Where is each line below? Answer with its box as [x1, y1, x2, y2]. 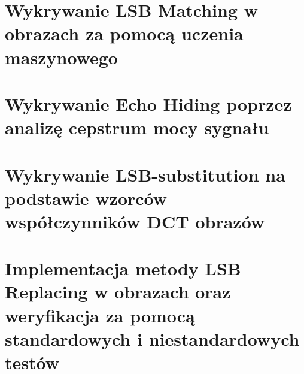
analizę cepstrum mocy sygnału [5, 115, 269, 140]
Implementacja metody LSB [5, 256, 241, 280]
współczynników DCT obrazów [5, 209, 265, 233]
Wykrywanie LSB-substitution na [5, 162, 285, 186]
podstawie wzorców [5, 185, 168, 210]
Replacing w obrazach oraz [5, 279, 231, 304]
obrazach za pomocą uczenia [5, 21, 244, 46]
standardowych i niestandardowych [5, 326, 300, 351]
